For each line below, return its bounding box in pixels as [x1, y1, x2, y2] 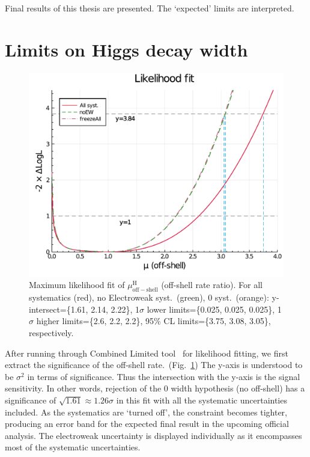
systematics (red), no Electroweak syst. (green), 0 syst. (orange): [29, 291, 269, 304]
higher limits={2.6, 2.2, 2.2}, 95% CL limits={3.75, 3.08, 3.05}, [36, 314, 271, 327]
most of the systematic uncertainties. [5, 441, 141, 453]
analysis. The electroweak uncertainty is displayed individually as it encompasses [5, 429, 302, 441]
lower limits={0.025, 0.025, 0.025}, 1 [147, 302, 282, 315]
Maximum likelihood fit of [29, 278, 125, 291]
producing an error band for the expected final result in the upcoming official [5, 417, 289, 430]
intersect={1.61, [29, 302, 88, 315]
